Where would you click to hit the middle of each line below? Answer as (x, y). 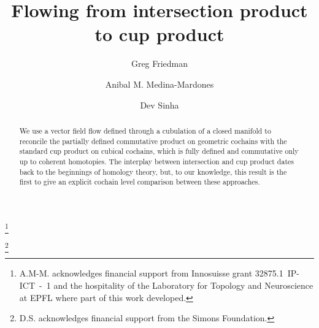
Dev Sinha (159, 105)
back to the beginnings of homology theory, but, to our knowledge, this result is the (153, 171)
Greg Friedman (159, 63)
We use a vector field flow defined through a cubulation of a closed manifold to (145, 130)
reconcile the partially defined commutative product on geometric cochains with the (153, 141)
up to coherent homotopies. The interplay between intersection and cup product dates (157, 161)
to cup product (159, 34)
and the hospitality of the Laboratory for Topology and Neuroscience (183, 285)
